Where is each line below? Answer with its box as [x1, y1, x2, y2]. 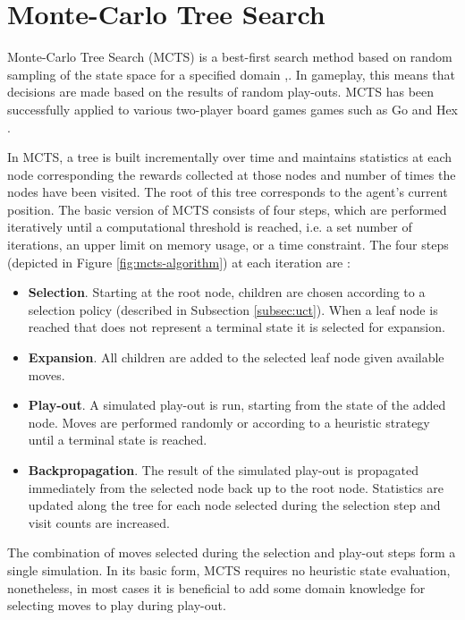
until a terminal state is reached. [28, 430, 207, 449]
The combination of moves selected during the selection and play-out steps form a [7, 543, 456, 562]
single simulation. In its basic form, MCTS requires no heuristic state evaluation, [7, 560, 451, 579]
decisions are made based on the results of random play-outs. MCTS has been [7, 82, 435, 101]
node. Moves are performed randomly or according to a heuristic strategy [28, 412, 430, 431]
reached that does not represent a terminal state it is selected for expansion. [28, 318, 445, 336]
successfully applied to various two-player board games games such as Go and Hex [7, 99, 459, 118]
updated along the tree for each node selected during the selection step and [28, 496, 441, 514]
